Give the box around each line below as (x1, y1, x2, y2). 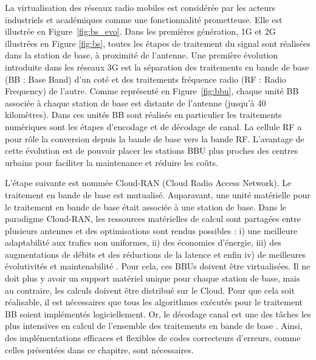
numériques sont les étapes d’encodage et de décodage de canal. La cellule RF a (5, 120, 302, 133)
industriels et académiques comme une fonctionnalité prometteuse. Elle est (5, 13, 283, 26)
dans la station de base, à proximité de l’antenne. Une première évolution (5, 49, 278, 61)
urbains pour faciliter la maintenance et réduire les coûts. (5, 156, 218, 168)
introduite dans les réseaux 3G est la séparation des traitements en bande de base (5, 60, 309, 73)
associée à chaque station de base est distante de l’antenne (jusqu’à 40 (5, 96, 266, 109)
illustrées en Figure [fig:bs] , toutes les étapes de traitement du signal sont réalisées (5, 36, 311, 49)
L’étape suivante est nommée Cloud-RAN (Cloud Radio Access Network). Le (5, 176, 292, 189)
